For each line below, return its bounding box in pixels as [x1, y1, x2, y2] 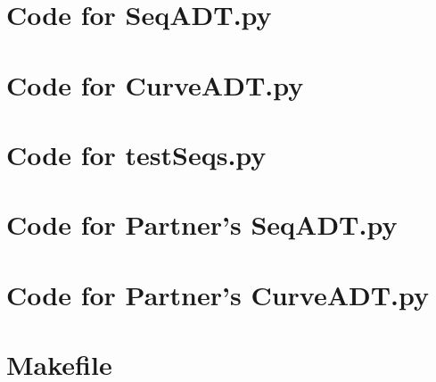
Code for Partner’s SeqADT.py [6, 206, 398, 243]
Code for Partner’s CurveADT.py [6, 276, 430, 312]
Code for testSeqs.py [6, 136, 267, 172]
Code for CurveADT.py [6, 66, 304, 103]
